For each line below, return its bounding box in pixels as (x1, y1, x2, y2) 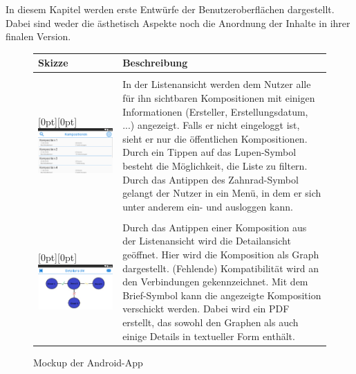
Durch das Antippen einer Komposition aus (122, 220, 307, 234)
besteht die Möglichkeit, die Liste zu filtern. (122, 158, 308, 172)
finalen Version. (6, 29, 71, 44)
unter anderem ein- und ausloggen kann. (122, 199, 293, 213)
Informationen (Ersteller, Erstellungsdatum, (122, 104, 308, 118)
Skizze (38, 55, 68, 70)
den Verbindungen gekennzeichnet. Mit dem (122, 274, 308, 289)
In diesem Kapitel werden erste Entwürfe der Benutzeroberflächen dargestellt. (6, 2, 335, 16)
